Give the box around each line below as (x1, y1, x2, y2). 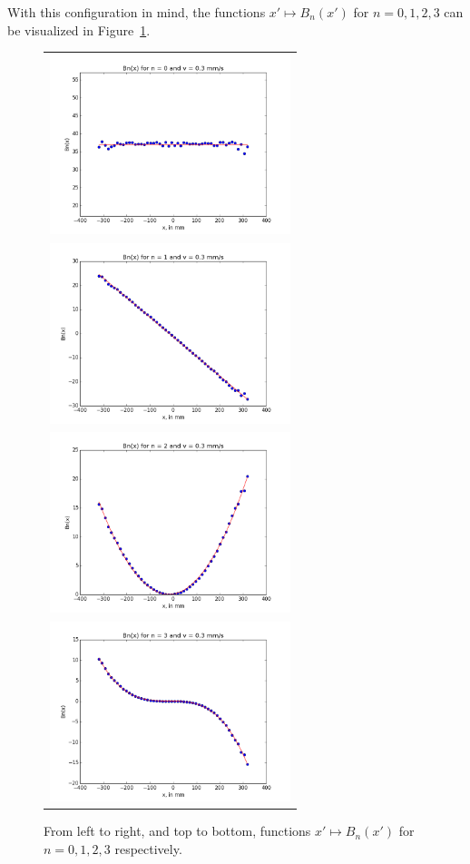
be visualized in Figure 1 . (7, 20, 151, 39)
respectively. (114, 839, 182, 858)
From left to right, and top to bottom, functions (44, 821, 311, 840)
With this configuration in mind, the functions (7, 3, 266, 21)
